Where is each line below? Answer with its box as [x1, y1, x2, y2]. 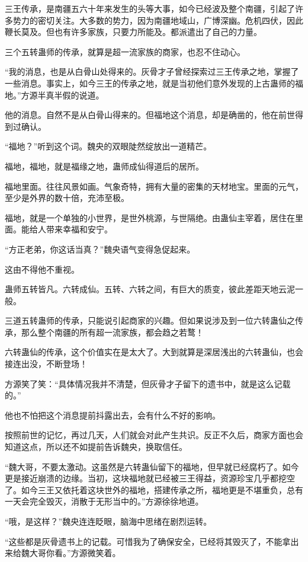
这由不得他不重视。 [5, 263, 79, 275]
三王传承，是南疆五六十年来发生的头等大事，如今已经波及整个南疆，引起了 [5, 2, 295, 14]
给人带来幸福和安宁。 [29, 223, 113, 235]
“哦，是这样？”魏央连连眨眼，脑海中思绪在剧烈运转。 [5, 515, 212, 527]
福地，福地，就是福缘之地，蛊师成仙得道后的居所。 [5, 159, 204, 172]
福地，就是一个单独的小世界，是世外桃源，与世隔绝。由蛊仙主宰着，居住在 [5, 211, 295, 223]
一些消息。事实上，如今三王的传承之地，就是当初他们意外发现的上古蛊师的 [5, 76, 295, 89]
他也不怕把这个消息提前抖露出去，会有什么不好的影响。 [5, 408, 220, 421]
